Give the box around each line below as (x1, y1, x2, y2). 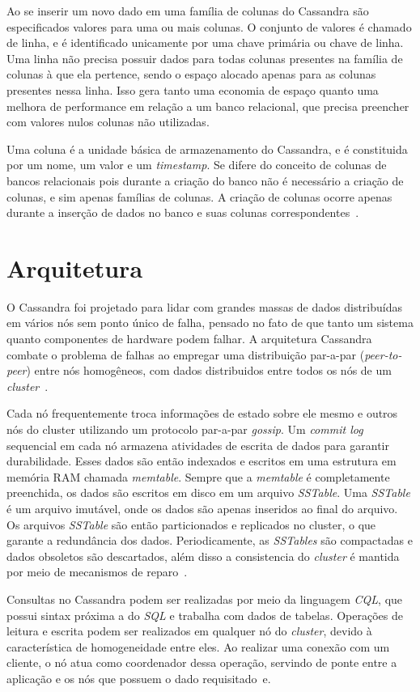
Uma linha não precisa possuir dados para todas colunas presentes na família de (6, 49, 403, 66)
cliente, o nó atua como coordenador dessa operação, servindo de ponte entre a (6, 654, 397, 671)
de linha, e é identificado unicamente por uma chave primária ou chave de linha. (6, 34, 404, 51)
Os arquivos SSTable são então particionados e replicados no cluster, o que (6, 516, 376, 533)
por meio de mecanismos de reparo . (6, 563, 188, 580)
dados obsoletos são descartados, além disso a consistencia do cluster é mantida (6, 547, 400, 564)
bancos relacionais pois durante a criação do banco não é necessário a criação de (6, 172, 404, 189)
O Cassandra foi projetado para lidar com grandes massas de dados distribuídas (6, 298, 403, 315)
